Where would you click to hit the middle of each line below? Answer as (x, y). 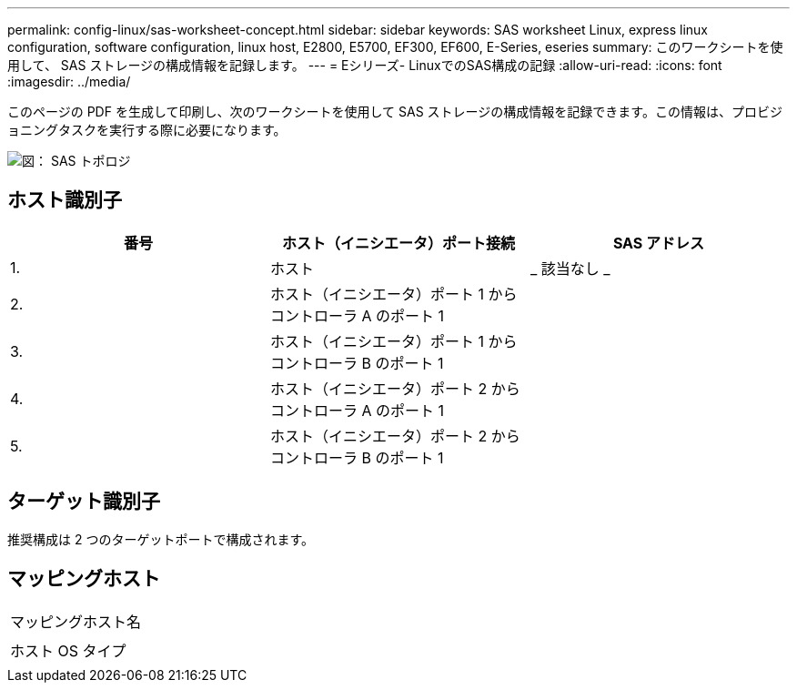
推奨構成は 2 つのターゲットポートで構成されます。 (161, 539)
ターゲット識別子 (84, 502)
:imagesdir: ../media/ (69, 81)
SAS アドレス (659, 243)
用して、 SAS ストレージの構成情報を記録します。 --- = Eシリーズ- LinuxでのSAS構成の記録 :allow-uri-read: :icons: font (365, 65)
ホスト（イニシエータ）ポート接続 (398, 243)
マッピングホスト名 (76, 621)
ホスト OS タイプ (68, 650)
